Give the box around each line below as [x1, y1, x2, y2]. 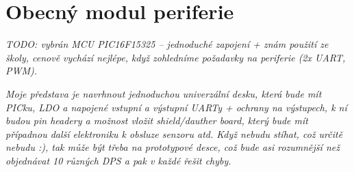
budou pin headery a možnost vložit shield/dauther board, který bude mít [5, 113, 308, 128]
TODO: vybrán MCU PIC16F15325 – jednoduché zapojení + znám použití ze [5, 37, 329, 51]
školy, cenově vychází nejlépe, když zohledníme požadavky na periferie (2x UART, [5, 50, 346, 64]
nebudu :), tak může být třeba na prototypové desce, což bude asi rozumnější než [5, 140, 340, 154]
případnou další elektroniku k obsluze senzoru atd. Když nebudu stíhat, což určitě [5, 126, 343, 141]
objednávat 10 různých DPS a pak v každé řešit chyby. [5, 153, 231, 167]
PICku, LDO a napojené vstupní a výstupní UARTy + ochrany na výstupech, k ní [5, 100, 347, 114]
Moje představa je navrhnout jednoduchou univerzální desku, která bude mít [5, 86, 322, 100]
